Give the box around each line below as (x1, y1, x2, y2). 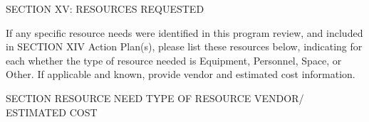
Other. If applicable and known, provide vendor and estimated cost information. (6, 67, 355, 82)
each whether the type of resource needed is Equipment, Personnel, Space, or (6, 52, 342, 67)
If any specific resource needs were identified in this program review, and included (6, 25, 363, 40)
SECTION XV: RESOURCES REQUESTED (6, 1, 204, 16)
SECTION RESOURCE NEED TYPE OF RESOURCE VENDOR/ (6, 90, 304, 105)
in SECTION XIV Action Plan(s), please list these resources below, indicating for (6, 39, 363, 54)
